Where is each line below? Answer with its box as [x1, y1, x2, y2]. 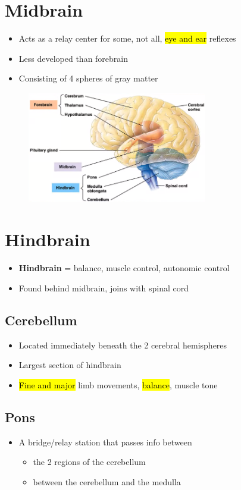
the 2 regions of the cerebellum [33, 456, 146, 468]
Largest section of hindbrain [18, 359, 121, 371]
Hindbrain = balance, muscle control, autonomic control [18, 262, 230, 274]
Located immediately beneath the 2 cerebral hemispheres [18, 338, 227, 351]
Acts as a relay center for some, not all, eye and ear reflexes [18, 32, 236, 45]
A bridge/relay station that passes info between [18, 435, 192, 448]
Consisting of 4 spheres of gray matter [18, 72, 158, 84]
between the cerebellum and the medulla [33, 475, 181, 488]
